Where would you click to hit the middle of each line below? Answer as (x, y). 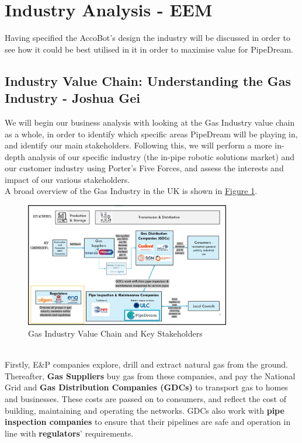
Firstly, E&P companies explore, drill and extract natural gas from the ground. (146, 364)
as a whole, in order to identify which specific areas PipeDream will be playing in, (151, 134)
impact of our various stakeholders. (67, 179)
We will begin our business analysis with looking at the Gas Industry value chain (150, 122)
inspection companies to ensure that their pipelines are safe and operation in (148, 422)
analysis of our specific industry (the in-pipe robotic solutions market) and (161, 156)
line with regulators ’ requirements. (69, 433)
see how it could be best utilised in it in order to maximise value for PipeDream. (149, 49)
